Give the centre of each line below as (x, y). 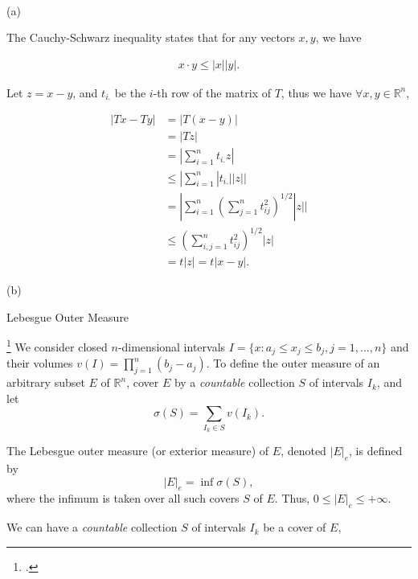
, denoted (303, 451)
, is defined (376, 451)
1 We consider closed (57, 345)
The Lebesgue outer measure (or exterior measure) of (138, 451)
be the (130, 92)
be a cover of (295, 527)
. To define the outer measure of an (293, 363)
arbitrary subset (46, 382)
